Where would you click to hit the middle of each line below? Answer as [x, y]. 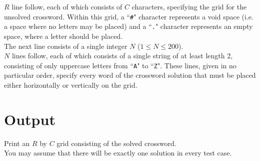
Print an [17, 143]
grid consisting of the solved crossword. [116, 143]
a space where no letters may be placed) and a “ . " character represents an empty [128, 26]
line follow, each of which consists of [67, 6]
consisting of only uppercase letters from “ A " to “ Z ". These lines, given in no [120, 65]
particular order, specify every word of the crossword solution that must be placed [130, 75]
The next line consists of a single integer [66, 46]
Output [30, 119]
